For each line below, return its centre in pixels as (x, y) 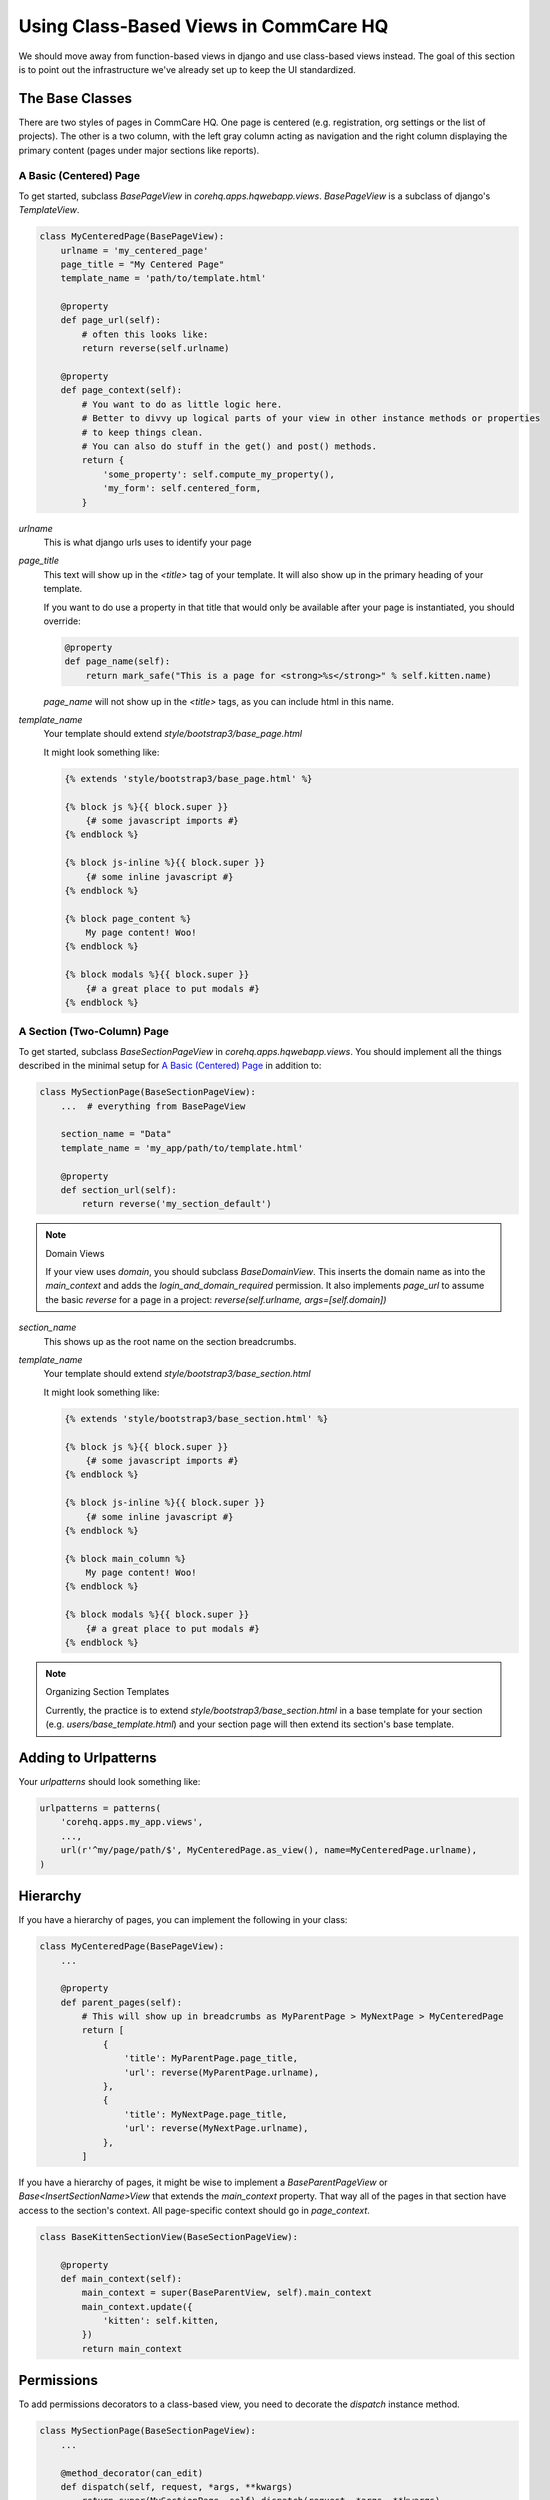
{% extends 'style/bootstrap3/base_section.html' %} (196, 1418)
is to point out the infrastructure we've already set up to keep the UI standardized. (187, 69)
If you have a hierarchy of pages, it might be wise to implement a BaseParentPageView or (203, 2182)
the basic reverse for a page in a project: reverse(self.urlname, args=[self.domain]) (216, 1299)
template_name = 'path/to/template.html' (163, 278)
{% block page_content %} (128, 918)
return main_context (132, 2348)
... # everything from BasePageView (153, 1106)
